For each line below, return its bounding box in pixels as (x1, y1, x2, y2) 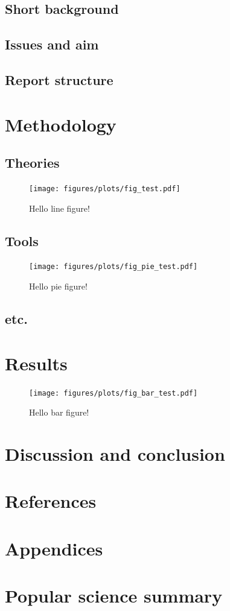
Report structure (5, 70, 113, 89)
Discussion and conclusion (5, 441, 225, 466)
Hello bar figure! (29, 406, 89, 419)
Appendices (5, 536, 103, 560)
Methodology (5, 112, 117, 136)
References (5, 489, 97, 513)
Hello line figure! (29, 201, 90, 214)
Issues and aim (5, 35, 99, 54)
